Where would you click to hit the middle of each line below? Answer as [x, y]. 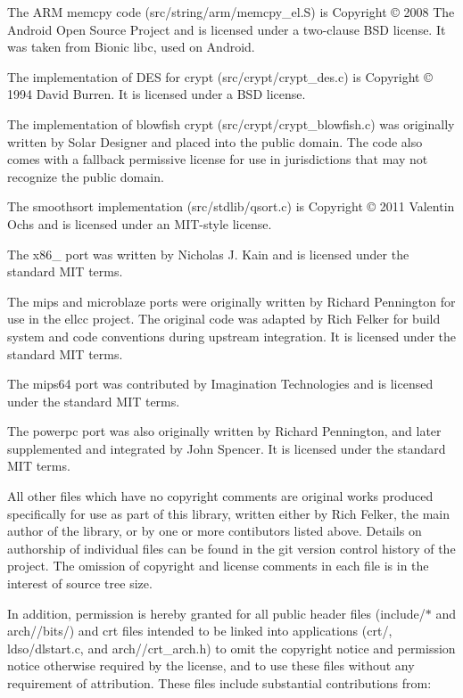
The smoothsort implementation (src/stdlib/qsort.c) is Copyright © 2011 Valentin [231, 206]
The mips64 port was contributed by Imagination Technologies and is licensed [220, 384]
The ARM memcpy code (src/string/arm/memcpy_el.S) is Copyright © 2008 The [231, 12]
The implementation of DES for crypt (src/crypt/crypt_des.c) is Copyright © [220, 76]
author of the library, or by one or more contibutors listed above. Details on [215, 531]
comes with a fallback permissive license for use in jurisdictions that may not [218, 159]
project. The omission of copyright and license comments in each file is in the [218, 566]
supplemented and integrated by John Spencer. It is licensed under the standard [227, 448]
